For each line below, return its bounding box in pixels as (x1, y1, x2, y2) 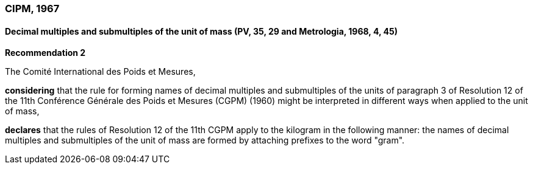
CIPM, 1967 (5, 2, 60, 15)
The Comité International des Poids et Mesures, (5, 66, 196, 77)
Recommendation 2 (5, 47, 86, 58)
